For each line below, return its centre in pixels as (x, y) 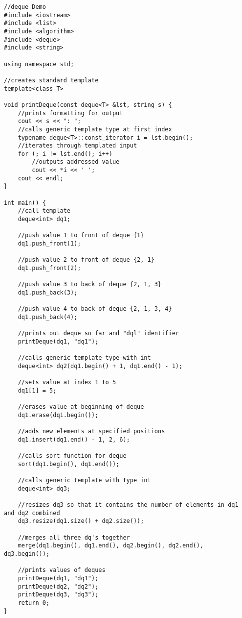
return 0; (34, 603)
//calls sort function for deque (72, 456)
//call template (44, 211)
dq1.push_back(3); (48, 292)
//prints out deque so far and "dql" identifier (98, 334)
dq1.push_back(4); (48, 317)
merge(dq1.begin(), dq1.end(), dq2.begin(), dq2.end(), (111, 546)
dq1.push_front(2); (49, 268)
